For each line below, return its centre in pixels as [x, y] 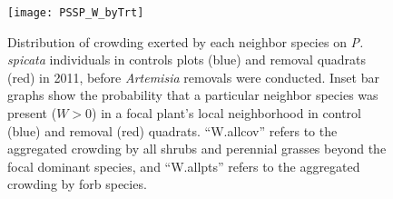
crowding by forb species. [77, 184]
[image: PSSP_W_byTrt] [76, 13]
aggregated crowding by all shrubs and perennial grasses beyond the [197, 149]
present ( [32, 113]
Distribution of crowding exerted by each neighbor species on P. [186, 41]
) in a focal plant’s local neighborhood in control [226, 113]
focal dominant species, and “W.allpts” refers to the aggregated [184, 166]
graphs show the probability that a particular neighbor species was [193, 95]
